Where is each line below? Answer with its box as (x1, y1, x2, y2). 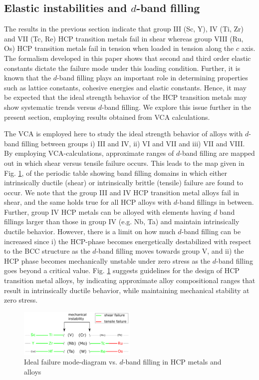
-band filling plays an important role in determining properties (57, 72, 248, 83)
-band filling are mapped (180, 148, 255, 158)
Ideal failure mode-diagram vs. (24, 357, 117, 367)
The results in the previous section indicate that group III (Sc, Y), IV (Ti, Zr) (4, 23, 244, 34)
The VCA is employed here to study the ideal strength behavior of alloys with (4, 128, 243, 139)
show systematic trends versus (4, 101, 96, 112)
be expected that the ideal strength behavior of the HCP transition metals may (4, 92, 247, 102)
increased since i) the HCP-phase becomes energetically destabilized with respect (4, 236, 252, 246)
